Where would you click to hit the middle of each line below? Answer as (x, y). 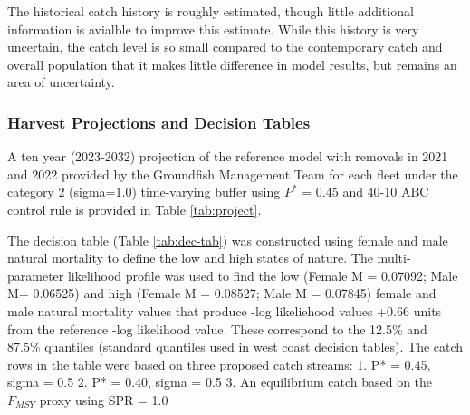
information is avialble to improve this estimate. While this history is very (213, 29)
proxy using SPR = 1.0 (104, 399)
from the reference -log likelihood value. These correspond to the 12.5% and (217, 328)
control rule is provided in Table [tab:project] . (134, 209)
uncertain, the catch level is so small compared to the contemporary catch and (225, 47)
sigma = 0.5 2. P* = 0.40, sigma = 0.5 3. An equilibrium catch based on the (220, 382)
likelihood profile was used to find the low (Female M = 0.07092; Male (263, 275)
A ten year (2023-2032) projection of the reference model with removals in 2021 (228, 156)
